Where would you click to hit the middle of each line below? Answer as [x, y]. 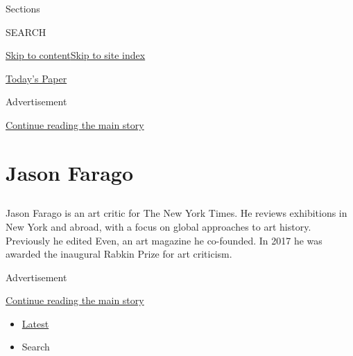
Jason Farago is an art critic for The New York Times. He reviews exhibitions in [176, 213]
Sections [23, 8]
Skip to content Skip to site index [76, 55]
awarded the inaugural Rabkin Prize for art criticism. [119, 254]
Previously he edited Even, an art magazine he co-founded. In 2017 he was [164, 240]
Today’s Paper [36, 78]
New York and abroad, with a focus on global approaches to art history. [158, 226]
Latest [35, 323]
